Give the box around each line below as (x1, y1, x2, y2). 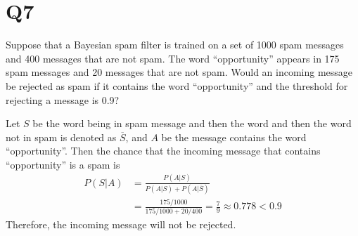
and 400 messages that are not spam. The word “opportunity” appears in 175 (6, 51, 340, 65)
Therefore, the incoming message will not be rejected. (6, 216, 236, 231)
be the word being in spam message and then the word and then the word (32, 116, 352, 131)
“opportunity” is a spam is (6, 157, 120, 171)
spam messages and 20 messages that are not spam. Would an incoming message (6, 65, 353, 79)
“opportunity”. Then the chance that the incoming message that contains (6, 143, 321, 158)
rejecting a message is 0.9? (6, 92, 120, 107)
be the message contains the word (161, 129, 307, 144)
